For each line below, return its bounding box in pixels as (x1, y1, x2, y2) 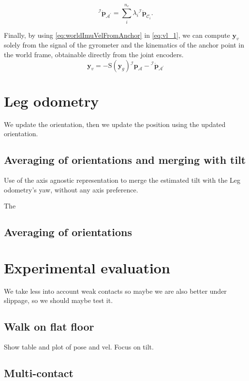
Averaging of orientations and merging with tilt (4, 152, 246, 167)
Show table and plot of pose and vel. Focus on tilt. (4, 342, 154, 352)
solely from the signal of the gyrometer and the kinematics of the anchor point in (4, 40, 244, 50)
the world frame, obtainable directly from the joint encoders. (4, 49, 184, 59)
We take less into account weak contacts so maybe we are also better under (4, 286, 227, 296)
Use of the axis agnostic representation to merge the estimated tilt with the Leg (4, 175, 241, 185)
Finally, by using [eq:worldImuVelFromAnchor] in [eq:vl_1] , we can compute (4, 30, 230, 40)
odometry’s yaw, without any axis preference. (4, 184, 138, 194)
